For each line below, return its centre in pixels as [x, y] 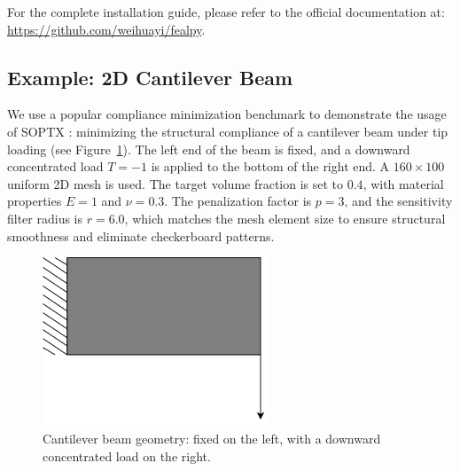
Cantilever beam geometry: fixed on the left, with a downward [212, 439]
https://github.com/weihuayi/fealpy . [106, 29]
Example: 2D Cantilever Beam [150, 77]
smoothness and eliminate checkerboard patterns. [141, 235]
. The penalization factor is [238, 201]
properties [35, 201]
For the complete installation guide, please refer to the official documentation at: [226, 12]
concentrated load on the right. [127, 455]
